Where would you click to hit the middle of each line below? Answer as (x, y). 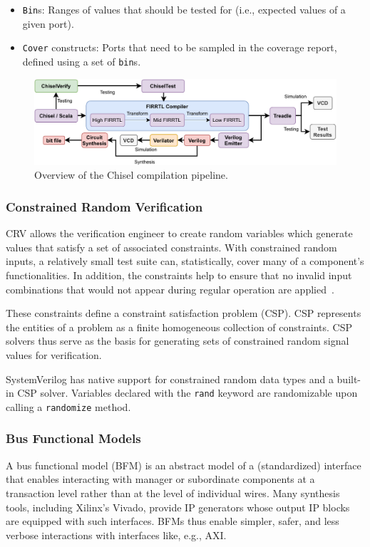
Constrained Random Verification (104, 206)
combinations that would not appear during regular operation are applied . (170, 289)
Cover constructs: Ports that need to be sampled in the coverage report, (180, 47)
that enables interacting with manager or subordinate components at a (160, 479)
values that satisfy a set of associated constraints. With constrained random (171, 247)
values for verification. (54, 355)
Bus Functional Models (73, 438)
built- (349, 379)
